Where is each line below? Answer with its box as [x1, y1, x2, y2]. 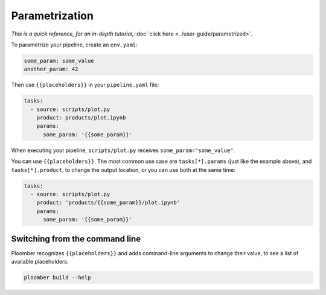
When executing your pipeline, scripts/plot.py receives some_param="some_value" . [11, 147, 235, 154]
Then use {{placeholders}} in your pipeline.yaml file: [11, 81, 159, 89]
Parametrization [11, 9, 94, 22]
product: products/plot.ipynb [36, 115, 126, 121]
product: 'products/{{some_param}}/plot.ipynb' [36, 199, 181, 206]
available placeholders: [11, 258, 69, 265]
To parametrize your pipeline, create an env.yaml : [11, 41, 138, 48]
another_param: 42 [24, 66, 78, 72]
